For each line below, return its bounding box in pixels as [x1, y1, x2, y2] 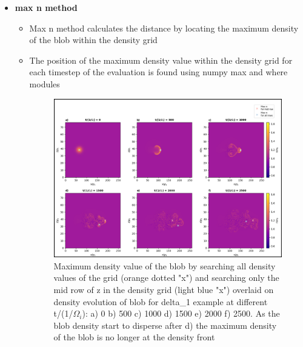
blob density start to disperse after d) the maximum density [53, 318, 277, 331]
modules [29, 77, 60, 90]
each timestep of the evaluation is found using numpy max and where [29, 66, 288, 78]
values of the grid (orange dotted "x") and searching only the [53, 271, 279, 284]
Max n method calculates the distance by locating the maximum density [29, 21, 299, 34]
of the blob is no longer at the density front [53, 331, 215, 343]
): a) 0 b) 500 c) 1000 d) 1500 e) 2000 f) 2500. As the [82, 307, 280, 320]
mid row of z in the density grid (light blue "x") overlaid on [53, 283, 274, 296]
